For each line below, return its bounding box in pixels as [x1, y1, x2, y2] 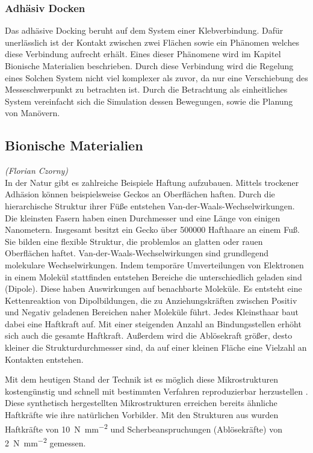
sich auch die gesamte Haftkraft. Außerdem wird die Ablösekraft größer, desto [5, 329, 293, 342]
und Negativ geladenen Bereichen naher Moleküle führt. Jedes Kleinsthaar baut [5, 306, 299, 318]
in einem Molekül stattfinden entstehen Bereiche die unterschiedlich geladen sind [5, 270, 302, 283]
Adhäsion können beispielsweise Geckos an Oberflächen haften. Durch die [5, 188, 275, 200]
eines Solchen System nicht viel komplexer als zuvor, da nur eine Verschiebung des [5, 71, 308, 84]
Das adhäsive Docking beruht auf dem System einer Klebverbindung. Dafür [5, 24, 284, 37]
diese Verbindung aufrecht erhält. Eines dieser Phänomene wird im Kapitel [5, 48, 281, 60]
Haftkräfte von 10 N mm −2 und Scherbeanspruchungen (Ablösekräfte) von [5, 421, 282, 435]
